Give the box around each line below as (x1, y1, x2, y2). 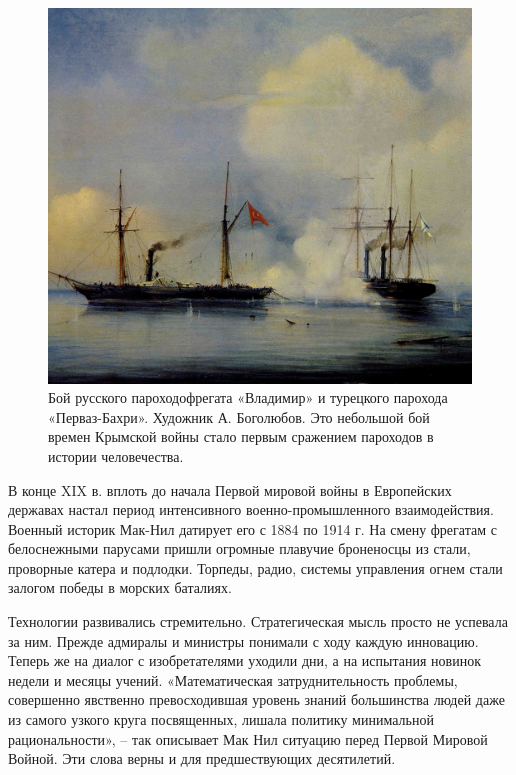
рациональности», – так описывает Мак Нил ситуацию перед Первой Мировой (8, 728, 488, 749)
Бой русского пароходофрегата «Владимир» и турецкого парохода (48, 387, 448, 408)
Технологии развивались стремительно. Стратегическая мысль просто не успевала (8, 611, 508, 632)
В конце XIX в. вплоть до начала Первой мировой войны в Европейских (8, 479, 452, 500)
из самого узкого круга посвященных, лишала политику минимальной (8, 709, 434, 730)
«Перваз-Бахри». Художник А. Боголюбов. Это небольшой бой (48, 406, 430, 427)
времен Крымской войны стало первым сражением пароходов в (48, 426, 434, 447)
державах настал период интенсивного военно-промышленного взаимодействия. (8, 499, 494, 520)
